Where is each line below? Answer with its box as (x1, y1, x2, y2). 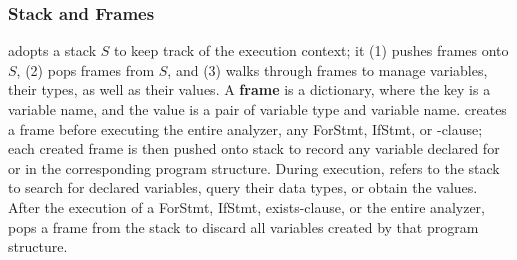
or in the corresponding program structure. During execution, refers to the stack (8, 157, 500, 178)
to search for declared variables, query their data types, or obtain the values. (8, 177, 478, 198)
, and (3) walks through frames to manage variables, (167, 59, 488, 80)
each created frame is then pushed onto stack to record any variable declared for (8, 138, 500, 159)
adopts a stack (8, 40, 97, 61)
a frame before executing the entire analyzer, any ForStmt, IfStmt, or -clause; (8, 118, 483, 139)
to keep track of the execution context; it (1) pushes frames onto (113, 40, 509, 61)
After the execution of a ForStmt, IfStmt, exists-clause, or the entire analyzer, (8, 196, 485, 217)
